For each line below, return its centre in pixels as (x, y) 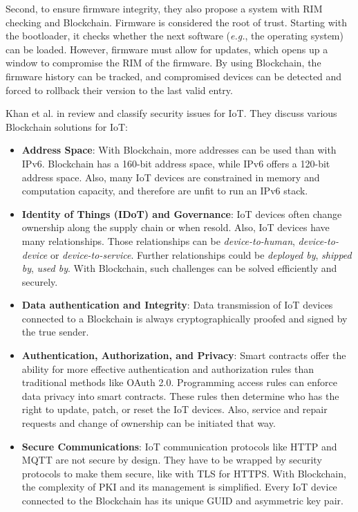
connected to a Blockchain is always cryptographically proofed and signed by (185, 318)
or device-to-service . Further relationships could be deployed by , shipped (201, 254)
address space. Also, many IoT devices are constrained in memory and (171, 177)
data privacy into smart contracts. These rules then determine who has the (180, 395)
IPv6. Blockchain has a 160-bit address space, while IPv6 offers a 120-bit (176, 163)
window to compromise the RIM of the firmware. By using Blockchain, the (163, 63)
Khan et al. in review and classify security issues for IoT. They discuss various (171, 113)
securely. (40, 281)
